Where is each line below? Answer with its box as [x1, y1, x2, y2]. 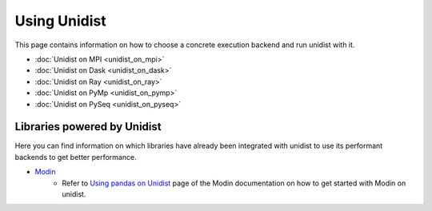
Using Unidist [14, 12, 107, 30]
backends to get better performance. [14, 152, 137, 161]
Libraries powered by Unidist [14, 120, 162, 133]
